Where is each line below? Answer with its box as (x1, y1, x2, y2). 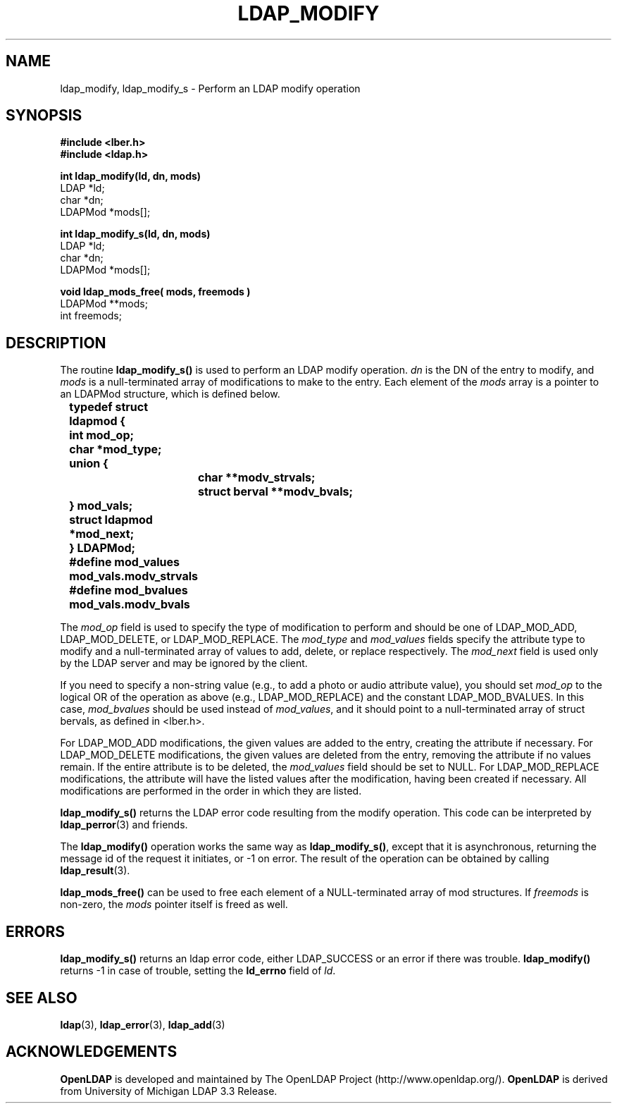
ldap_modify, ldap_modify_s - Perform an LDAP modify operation (60, 82, 361, 94)
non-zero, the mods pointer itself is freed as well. (60, 898, 288, 911)
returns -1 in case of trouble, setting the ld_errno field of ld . (60, 964, 336, 977)
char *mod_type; (69, 442, 162, 457)
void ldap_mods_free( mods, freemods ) (60, 286, 251, 298)
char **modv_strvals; (197, 470, 316, 485)
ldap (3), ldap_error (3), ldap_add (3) (60, 1018, 225, 1031)
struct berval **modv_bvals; (197, 484, 353, 499)
